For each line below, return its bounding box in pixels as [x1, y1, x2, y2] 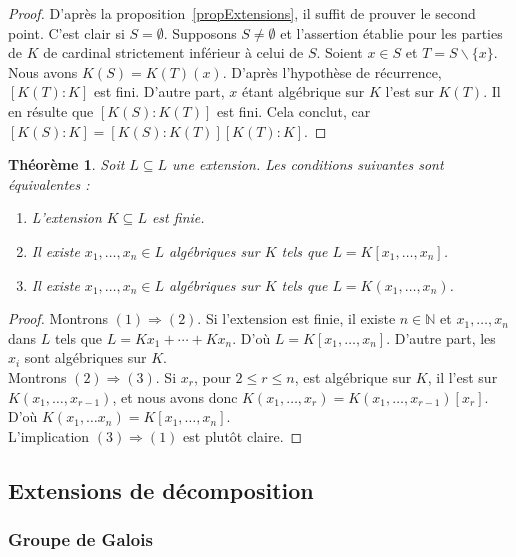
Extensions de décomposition [8, 474, 314, 505]
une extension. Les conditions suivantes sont [172, 154, 444, 175]
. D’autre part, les [386, 327, 496, 348]
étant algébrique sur [241, 81, 365, 102]
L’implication [8, 425, 90, 446]
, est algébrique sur [294, 366, 412, 387]
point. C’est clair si [8, 22, 125, 43]
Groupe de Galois [8, 526, 153, 551]
